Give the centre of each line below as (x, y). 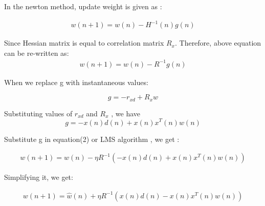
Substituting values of (38, 113)
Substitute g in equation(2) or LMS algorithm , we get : (92, 139)
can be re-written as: (37, 53)
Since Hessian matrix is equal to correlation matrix (84, 43)
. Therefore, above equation (218, 43)
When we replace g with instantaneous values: (76, 82)
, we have (126, 113)
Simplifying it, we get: (39, 177)
